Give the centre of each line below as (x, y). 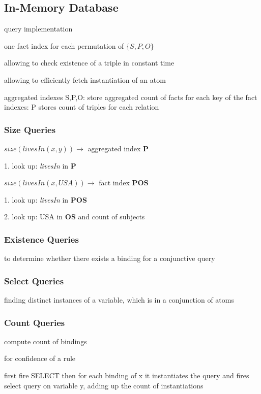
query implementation (38, 29)
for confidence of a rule (40, 358)
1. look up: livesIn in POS (46, 199)
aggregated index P (118, 148)
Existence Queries (41, 239)
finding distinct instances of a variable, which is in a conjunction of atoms (119, 299)
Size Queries (30, 129)
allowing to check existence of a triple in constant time (89, 63)
